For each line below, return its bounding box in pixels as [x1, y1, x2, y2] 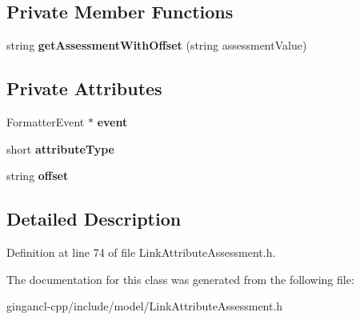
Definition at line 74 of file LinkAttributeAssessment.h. [6, 243, 276, 260]
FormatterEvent [6, 114, 85, 130]
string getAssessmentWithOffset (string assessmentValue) [6, 37, 307, 54]
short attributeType [6, 140, 114, 157]
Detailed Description [6, 206, 182, 231]
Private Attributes [6, 76, 162, 101]
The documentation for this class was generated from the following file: [6, 270, 354, 287]
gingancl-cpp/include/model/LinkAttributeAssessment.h [6, 298, 283, 314]
